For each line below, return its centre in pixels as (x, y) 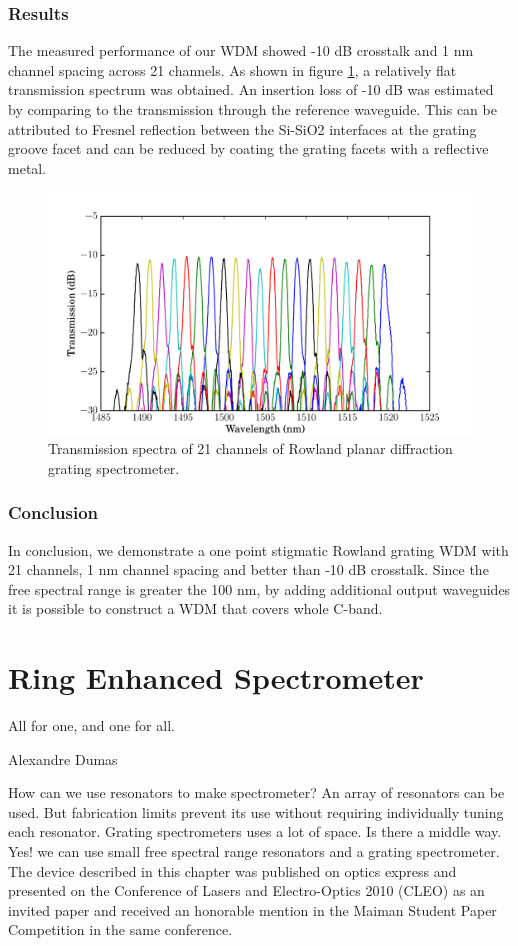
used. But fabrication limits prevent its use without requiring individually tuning (256, 811)
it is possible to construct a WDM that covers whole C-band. (195, 608)
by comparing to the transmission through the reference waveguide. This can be (252, 109)
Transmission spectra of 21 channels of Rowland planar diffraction (250, 448)
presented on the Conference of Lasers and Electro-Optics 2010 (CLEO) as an (246, 890)
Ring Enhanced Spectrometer (216, 677)
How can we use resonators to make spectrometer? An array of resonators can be (256, 792)
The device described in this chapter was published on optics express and (232, 870)
